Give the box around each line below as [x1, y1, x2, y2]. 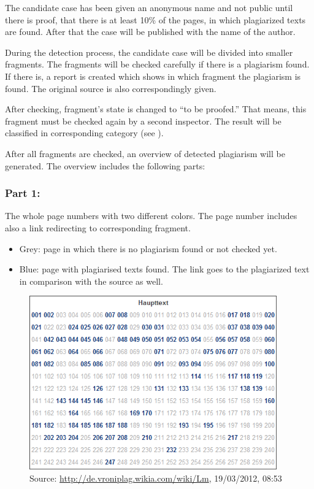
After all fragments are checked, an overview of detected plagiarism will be [5, 147, 285, 160]
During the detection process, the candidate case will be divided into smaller [5, 45, 293, 58]
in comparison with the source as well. [19, 274, 163, 287]
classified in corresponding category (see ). [5, 126, 164, 139]
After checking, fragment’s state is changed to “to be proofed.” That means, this [5, 102, 307, 115]
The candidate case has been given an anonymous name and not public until [5, 1, 293, 13]
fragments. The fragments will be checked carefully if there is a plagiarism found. [5, 58, 310, 71]
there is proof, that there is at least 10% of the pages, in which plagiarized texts [5, 13, 306, 26]
